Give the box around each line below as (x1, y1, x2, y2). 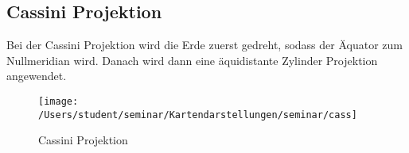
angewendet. (6, 67, 67, 84)
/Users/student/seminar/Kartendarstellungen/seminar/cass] (38, 109, 357, 120)
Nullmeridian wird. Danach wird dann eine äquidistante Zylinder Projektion (6, 52, 378, 68)
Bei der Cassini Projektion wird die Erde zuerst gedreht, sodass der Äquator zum (6, 36, 403, 53)
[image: (38, 95, 79, 107)
